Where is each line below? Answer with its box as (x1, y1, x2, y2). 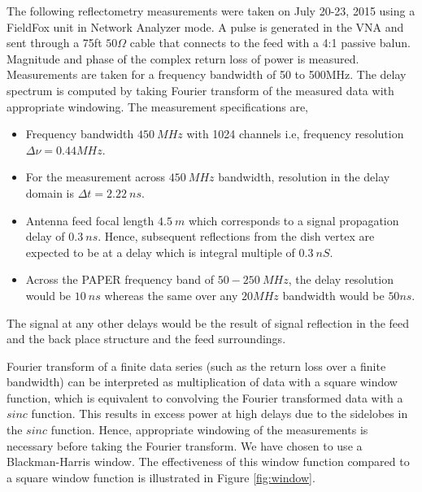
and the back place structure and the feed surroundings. (7, 330, 286, 347)
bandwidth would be (282, 286, 385, 303)
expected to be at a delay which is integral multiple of (25, 243, 295, 260)
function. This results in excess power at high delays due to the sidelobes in (31, 405, 408, 422)
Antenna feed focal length (25, 211, 154, 229)
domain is (25, 184, 74, 201)
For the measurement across (25, 168, 166, 185)
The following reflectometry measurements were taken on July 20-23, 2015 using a (7, 2, 415, 19)
